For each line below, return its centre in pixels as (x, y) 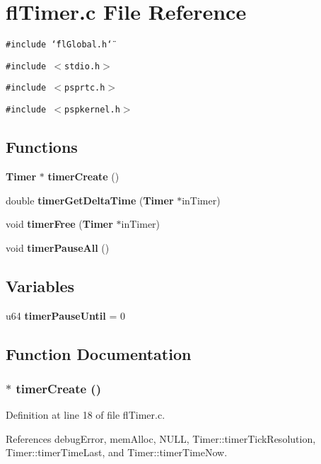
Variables (40, 285)
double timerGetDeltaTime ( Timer (90, 200)
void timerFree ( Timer (59, 224)
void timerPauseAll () (58, 247)
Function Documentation (99, 353)
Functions (42, 147)
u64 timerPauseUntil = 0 (65, 315)
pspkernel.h (92, 110)
